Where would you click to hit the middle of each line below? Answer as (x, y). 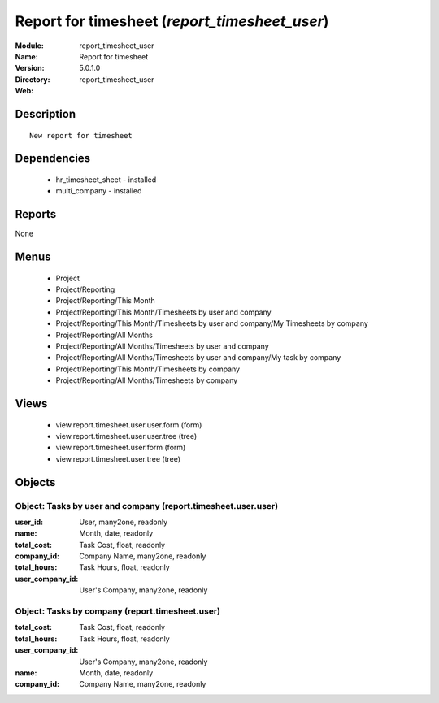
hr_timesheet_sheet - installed (106, 180)
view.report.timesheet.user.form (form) (121, 448)
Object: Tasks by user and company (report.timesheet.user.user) (147, 506)
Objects (35, 482)
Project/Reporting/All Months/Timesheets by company (147, 380)
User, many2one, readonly (124, 522)
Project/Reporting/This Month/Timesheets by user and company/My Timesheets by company (212, 323)
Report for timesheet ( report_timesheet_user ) (172, 21)
